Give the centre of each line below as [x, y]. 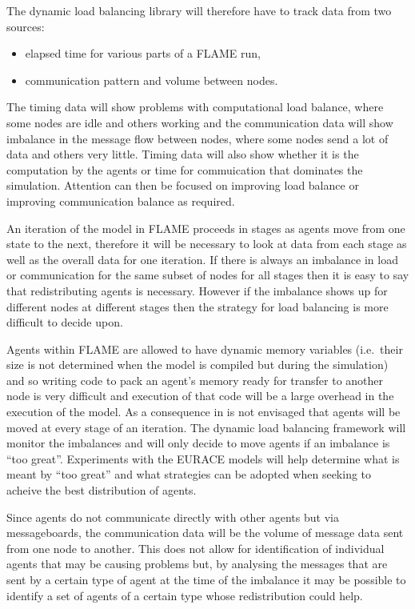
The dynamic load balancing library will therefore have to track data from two [199, 10]
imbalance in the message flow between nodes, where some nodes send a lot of [198, 138]
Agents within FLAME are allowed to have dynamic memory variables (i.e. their [205, 349]
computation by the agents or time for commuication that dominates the [185, 169]
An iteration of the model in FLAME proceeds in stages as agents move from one [206, 228]
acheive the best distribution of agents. [102, 490]
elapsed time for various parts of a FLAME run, [143, 53]
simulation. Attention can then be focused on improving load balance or [183, 185]
